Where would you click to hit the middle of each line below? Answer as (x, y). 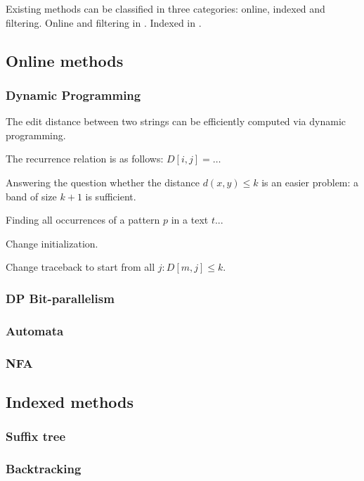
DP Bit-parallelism (60, 298)
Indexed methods (70, 401)
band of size (31, 196)
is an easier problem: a (310, 182)
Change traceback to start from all (80, 267)
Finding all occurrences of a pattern (83, 220)
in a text (190, 220)
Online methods (65, 60)
